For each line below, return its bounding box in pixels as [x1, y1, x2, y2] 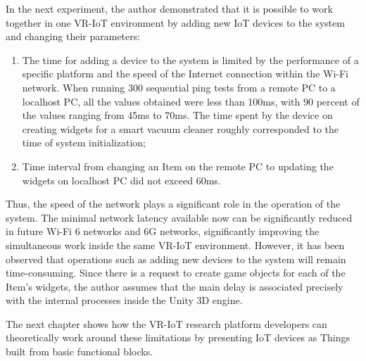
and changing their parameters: [6, 29, 141, 44]
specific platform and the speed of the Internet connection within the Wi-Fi [22, 66, 349, 81]
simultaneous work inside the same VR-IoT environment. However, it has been [6, 237, 345, 252]
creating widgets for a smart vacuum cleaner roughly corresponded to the [22, 121, 339, 136]
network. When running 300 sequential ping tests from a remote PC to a [22, 80, 336, 94]
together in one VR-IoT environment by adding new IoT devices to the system [6, 15, 345, 30]
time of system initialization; [22, 135, 146, 150]
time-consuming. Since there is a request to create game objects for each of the [6, 265, 346, 280]
